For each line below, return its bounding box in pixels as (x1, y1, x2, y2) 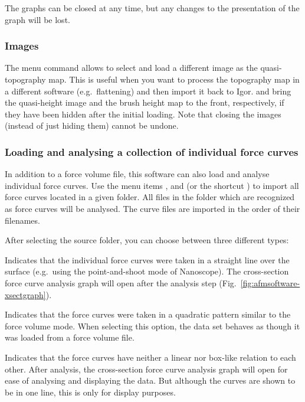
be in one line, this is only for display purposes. (5, 385, 176, 398)
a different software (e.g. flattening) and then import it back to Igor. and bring (5, 84, 291, 97)
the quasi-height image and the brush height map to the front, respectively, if (5, 96, 284, 109)
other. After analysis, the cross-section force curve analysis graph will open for (5, 362, 288, 375)
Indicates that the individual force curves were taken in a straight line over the (5, 253, 290, 266)
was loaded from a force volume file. (5, 331, 135, 344)
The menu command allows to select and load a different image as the (5, 61, 258, 74)
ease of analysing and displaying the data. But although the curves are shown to (5, 374, 296, 387)
